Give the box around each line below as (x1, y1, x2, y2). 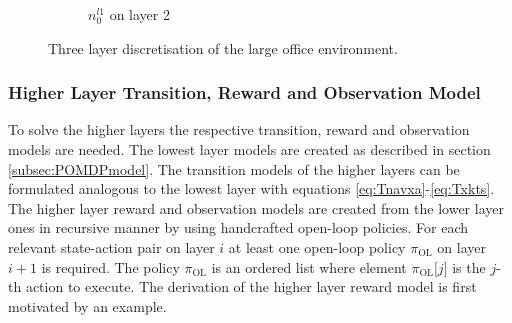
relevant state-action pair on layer (8, 236, 215, 257)
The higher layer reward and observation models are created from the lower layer (8, 197, 504, 218)
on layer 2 (109, 4, 170, 24)
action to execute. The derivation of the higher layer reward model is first (25, 276, 477, 297)
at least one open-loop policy (228, 236, 406, 257)
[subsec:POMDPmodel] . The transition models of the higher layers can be (8, 158, 460, 179)
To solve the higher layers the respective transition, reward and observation (8, 119, 470, 140)
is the (452, 256, 486, 277)
